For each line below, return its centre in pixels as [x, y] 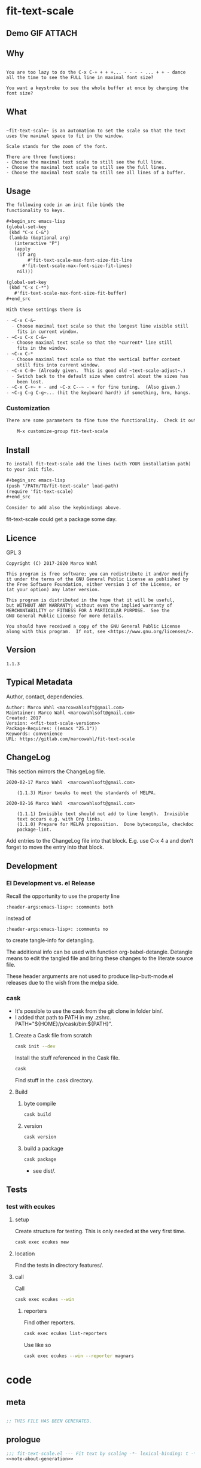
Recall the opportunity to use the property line [63, 896]
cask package [40, 1159]
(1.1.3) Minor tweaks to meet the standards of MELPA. [87, 793]
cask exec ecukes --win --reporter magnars [79, 1356]
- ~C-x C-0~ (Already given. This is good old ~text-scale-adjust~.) [96, 370]
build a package [44, 1148]
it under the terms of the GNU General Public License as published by [97, 579]
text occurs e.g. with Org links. [60, 819]
